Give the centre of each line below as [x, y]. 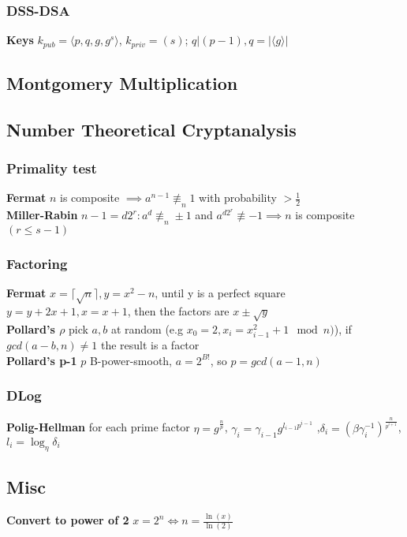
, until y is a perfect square [220, 293]
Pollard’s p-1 [42, 360]
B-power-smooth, [131, 360]
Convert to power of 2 [68, 520]
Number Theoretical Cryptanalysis [151, 129]
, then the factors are [178, 311]
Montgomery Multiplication [122, 83]
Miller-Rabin [42, 215]
